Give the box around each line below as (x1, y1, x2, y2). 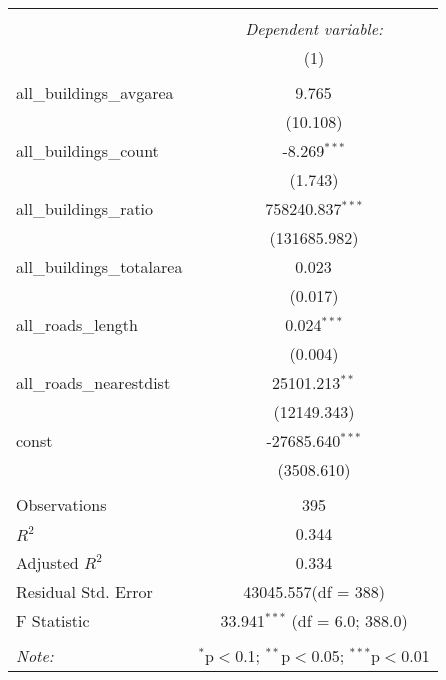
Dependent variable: (245, 17, 383, 40)
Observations (16, 493, 107, 516)
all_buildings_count (16, 139, 159, 162)
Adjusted (16, 551, 79, 574)
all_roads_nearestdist (16, 371, 171, 394)
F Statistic (16, 609, 90, 632)
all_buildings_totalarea (16, 255, 183, 278)
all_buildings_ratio (16, 197, 154, 220)
